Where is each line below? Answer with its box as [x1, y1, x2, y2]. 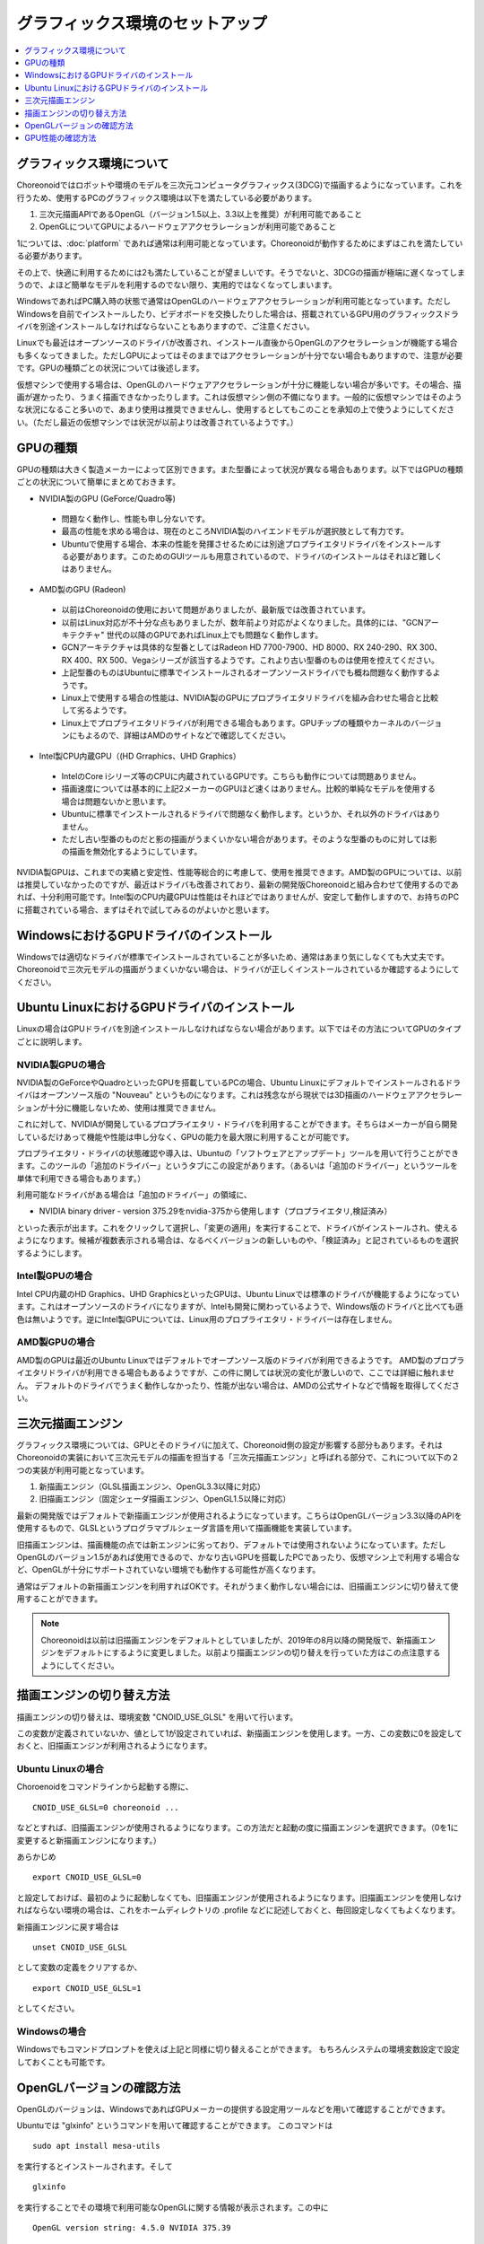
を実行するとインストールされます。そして [16, 2161, 173, 2171]
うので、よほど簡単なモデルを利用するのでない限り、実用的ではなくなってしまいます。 [16, 279, 337, 290]
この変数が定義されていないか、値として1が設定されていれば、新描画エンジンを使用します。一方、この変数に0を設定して [16, 1728, 463, 1739]
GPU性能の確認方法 [24, 133, 97, 144]
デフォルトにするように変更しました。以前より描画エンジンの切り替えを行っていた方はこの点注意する [64, 1647, 441, 1658]
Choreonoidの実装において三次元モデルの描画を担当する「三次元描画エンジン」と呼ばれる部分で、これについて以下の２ [16, 1452, 460, 1463]
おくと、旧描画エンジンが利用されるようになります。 [16, 1740, 212, 1751]
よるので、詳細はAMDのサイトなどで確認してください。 [84, 730, 291, 741]
